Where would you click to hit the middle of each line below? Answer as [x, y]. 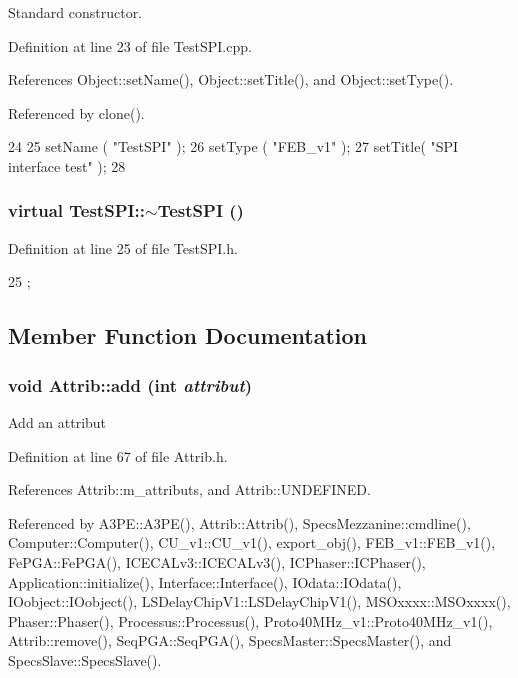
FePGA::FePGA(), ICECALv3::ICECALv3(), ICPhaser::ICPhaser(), [217, 561]
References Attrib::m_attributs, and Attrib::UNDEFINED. [189, 489]
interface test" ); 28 [67, 165]
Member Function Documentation [188, 335]
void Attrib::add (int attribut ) [130, 384]
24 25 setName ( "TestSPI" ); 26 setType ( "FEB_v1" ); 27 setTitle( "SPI [233, 146]
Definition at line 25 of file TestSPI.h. [123, 247]
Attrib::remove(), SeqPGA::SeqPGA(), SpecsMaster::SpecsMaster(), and [230, 640]
